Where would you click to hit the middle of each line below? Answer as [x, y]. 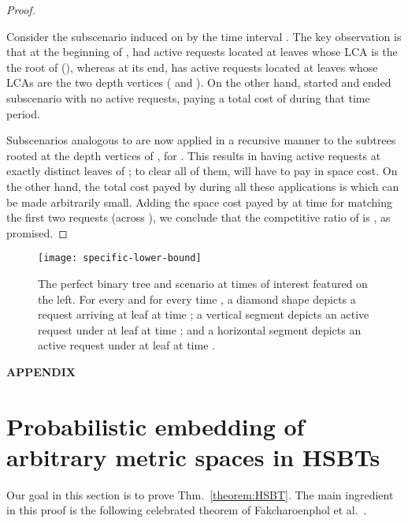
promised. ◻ [37, 232]
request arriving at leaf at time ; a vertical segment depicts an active [204, 314]
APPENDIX [41, 371]
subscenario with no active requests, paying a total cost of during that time [188, 97]
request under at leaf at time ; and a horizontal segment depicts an [200, 329]
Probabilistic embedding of [156, 426]
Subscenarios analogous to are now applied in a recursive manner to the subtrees [201, 140]
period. [23, 113]
